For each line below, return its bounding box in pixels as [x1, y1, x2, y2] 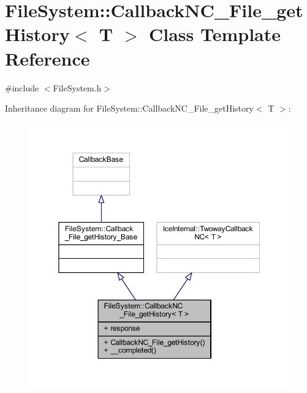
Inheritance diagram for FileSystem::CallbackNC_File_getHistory [5, 102, 254, 115]
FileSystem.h [53, 81, 102, 94]
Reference [5, 45, 90, 71]
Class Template [148, 21, 281, 47]
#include [5, 81, 39, 94]
